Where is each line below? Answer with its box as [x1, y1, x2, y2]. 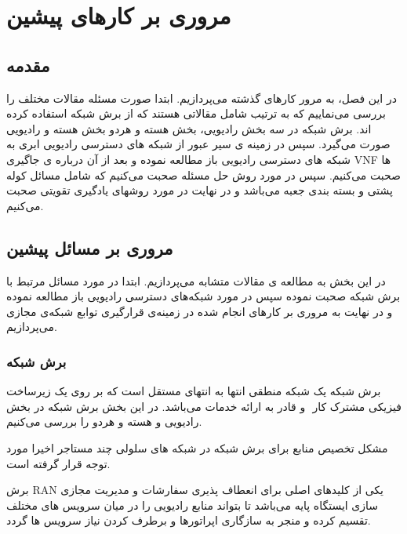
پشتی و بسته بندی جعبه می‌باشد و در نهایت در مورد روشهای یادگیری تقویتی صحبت [6, 182, 393, 198]
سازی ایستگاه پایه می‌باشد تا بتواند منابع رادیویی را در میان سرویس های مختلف [6, 496, 379, 513]
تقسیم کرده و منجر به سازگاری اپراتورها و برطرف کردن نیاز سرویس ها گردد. [6, 512, 371, 529]
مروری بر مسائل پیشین [6, 235, 173, 260]
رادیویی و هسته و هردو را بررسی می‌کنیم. [6, 413, 202, 430]
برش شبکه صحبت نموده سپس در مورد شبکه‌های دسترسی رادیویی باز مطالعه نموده [6, 288, 401, 304]
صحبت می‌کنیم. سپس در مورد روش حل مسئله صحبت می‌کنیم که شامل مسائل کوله [6, 166, 401, 183]
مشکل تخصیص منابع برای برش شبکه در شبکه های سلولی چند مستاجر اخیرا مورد [6, 439, 388, 456]
